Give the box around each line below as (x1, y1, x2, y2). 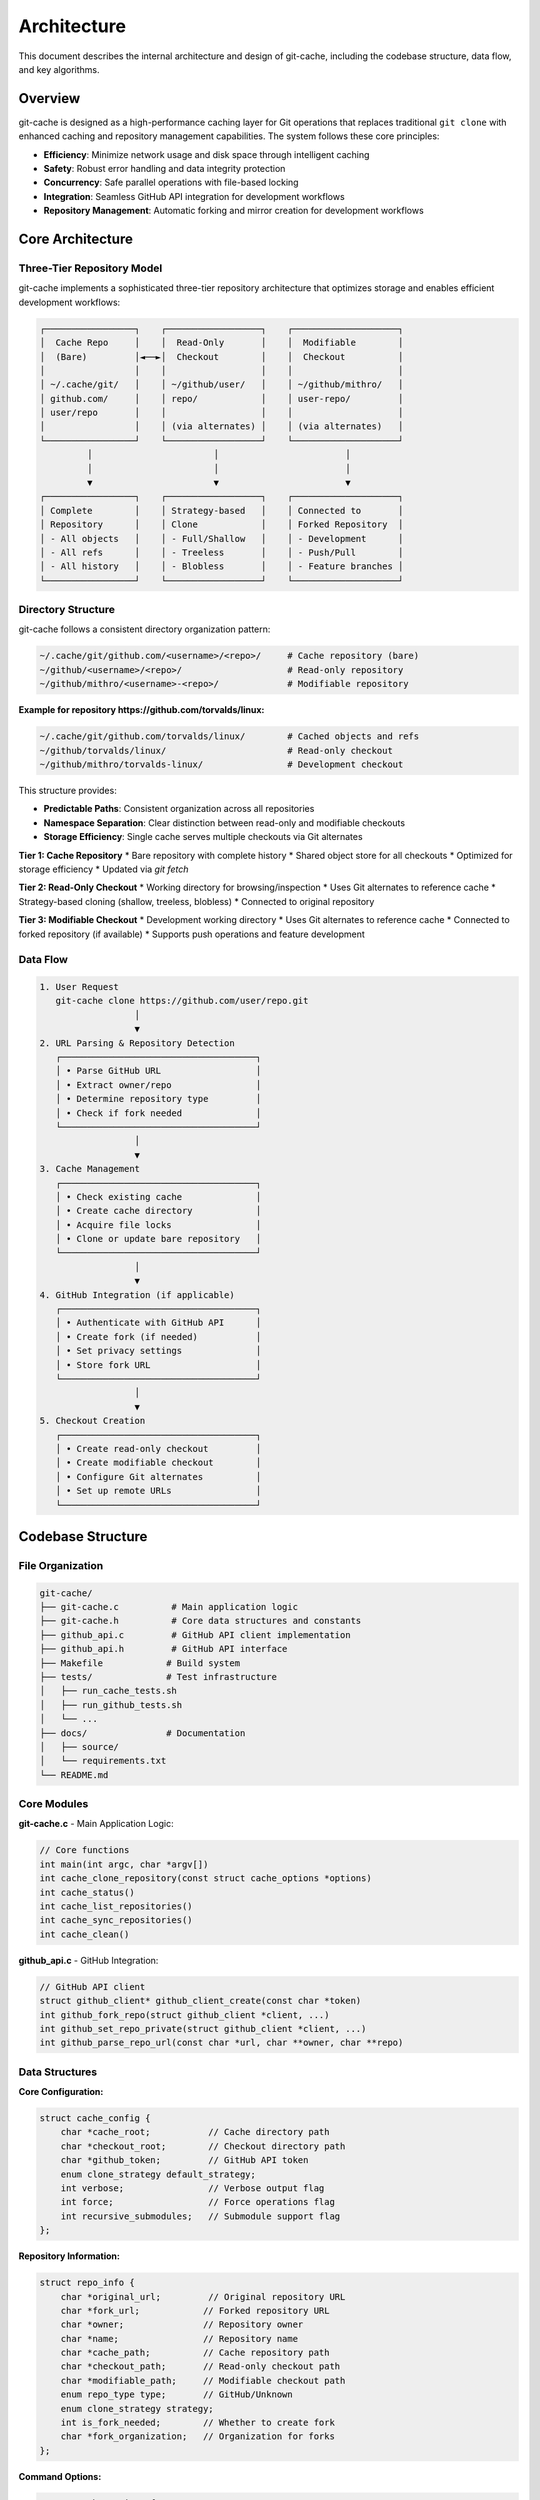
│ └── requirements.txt (39, 1755, 167, 1767)
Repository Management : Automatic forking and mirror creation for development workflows (43, 205, 424, 217)
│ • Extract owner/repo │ (55, 1079, 262, 1090)
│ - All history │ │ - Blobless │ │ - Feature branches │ (39, 561, 404, 572)
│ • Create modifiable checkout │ (55, 1457, 262, 1469)
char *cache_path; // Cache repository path (60, 2347, 330, 2359)
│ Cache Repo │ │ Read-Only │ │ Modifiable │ (39, 337, 404, 349)
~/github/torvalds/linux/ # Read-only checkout (39, 745, 394, 756)
